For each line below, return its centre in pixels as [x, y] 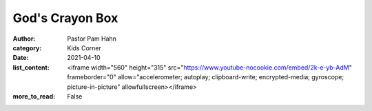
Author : [24, 39]
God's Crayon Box [65, 18]
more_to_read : [34, 96]
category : [27, 48]
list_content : [31, 67]
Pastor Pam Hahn [92, 39]
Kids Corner [84, 48]
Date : [21, 58]
